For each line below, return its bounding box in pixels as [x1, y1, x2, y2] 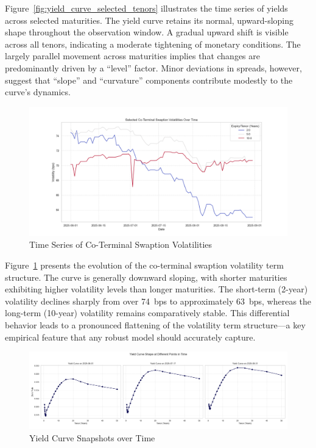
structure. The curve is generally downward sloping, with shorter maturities [5, 270, 287, 283]
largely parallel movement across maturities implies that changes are [5, 49, 260, 62]
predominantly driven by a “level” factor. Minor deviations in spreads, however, [5, 61, 302, 74]
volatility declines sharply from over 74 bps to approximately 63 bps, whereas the [5, 294, 312, 307]
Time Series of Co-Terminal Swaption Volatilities [29, 238, 212, 251]
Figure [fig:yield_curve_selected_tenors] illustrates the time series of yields [5, 2, 288, 14]
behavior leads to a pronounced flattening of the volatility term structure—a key [5, 318, 306, 331]
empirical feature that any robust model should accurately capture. [5, 330, 256, 343]
